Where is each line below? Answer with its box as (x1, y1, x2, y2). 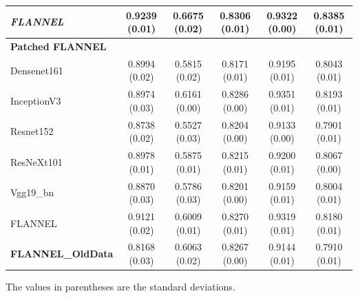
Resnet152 (10, 124, 54, 138)
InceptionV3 (10, 94, 61, 108)
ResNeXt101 (10, 154, 63, 169)
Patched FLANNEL (10, 39, 107, 53)
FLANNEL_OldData (10, 246, 114, 261)
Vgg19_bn (10, 185, 54, 200)
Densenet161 (10, 63, 63, 77)
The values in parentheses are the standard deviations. (6, 279, 235, 294)
